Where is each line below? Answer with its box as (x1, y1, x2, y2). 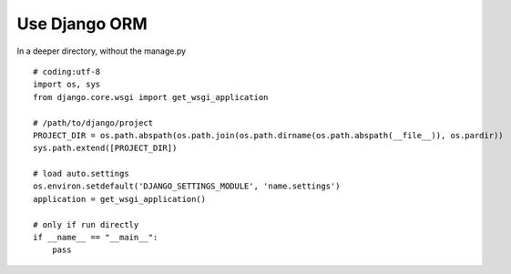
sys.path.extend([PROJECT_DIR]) (33, 143, 178, 154)
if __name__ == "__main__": (33, 232, 158, 243)
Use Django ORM (16, 14, 148, 34)
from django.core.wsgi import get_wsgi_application (33, 92, 269, 102)
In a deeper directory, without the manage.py (16, 46, 187, 56)
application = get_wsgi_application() (33, 194, 207, 204)
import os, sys (33, 79, 101, 90)
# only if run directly (33, 219, 139, 229)
